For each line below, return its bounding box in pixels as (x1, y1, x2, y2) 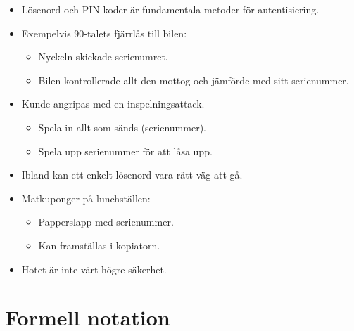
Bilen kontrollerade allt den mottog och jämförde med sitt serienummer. (38, 72, 349, 87)
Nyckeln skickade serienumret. (38, 49, 168, 64)
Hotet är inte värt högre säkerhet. (21, 261, 167, 276)
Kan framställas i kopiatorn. (38, 238, 160, 252)
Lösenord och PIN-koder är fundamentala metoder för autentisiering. (21, 2, 320, 16)
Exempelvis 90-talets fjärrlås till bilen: (21, 25, 187, 40)
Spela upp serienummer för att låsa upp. (38, 143, 213, 158)
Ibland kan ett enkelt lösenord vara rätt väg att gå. (21, 167, 243, 182)
